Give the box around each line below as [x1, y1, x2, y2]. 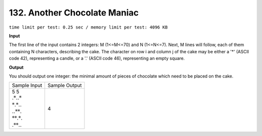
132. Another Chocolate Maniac [9, 7, 139, 18]
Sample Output [48, 82, 82, 89]
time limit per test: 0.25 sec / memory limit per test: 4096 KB [9, 24, 168, 30]
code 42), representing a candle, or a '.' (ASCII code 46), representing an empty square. [9, 56, 185, 61]
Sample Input [12, 82, 42, 89]
